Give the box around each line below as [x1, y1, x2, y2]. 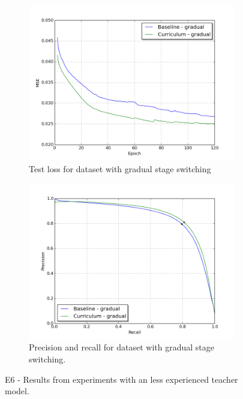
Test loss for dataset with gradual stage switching [29, 162, 211, 175]
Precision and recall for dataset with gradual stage [29, 341, 214, 353]
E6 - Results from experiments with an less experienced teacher [5, 373, 238, 385]
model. [5, 385, 29, 397]
